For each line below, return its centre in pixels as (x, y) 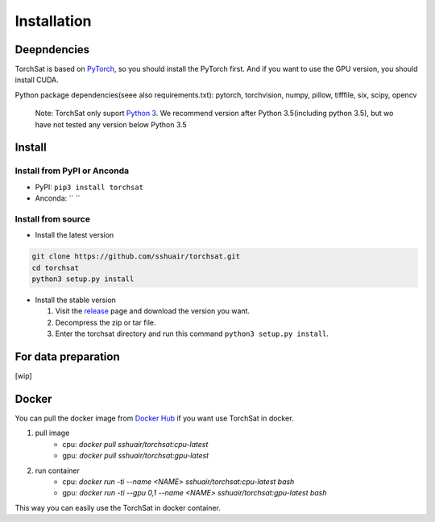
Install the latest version (75, 235)
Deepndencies (52, 50)
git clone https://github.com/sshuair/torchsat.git (136, 257)
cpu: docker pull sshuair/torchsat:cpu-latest (135, 444)
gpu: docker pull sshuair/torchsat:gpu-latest (136, 456)
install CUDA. (37, 80)
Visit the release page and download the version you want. (152, 311)
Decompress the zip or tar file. (106, 322)
